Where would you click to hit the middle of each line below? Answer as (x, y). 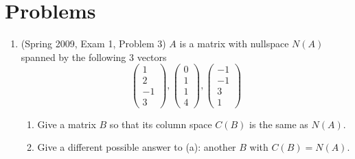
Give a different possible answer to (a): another (137, 147)
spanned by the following (73, 57)
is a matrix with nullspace (234, 44)
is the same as (279, 124)
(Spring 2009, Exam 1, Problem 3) (93, 44)
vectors (152, 57)
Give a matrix (67, 124)
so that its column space (161, 124)
